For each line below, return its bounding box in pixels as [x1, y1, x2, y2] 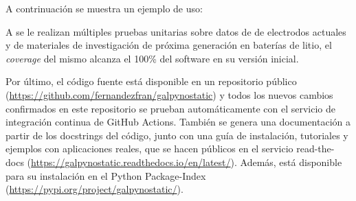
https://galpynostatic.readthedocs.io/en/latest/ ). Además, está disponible [31, 154, 342, 169]
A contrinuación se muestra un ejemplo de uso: [5, 1, 203, 15]
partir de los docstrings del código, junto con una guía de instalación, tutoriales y [5, 128, 348, 142]
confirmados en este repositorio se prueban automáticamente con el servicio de [5, 101, 336, 115]
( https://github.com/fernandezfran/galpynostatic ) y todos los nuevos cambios [5, 87, 333, 102]
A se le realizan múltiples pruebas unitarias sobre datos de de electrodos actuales [5, 24, 346, 38]
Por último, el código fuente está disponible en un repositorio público [5, 74, 297, 88]
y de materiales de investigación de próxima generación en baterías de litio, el [5, 38, 332, 52]
